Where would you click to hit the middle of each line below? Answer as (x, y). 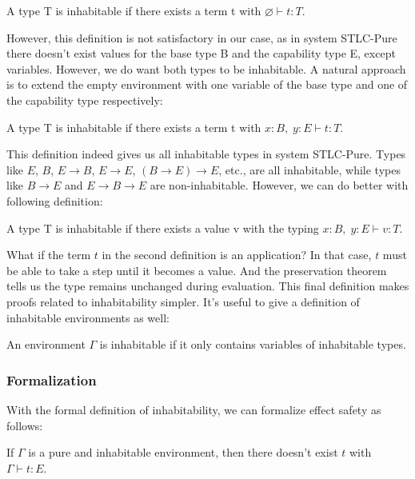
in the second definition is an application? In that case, (237, 255)
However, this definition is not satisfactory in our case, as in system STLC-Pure (202, 37)
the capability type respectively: (85, 100)
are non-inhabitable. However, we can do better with (279, 185)
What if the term (49, 255)
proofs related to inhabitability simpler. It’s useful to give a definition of (183, 301)
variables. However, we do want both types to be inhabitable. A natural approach (206, 68)
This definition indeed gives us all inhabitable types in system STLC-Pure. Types (206, 154)
